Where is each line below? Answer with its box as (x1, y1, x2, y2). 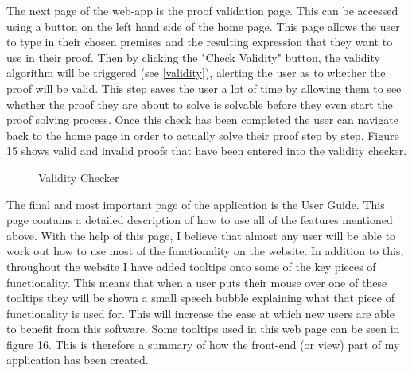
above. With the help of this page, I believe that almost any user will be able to (6, 227, 396, 243)
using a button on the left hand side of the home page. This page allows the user (6, 17, 400, 34)
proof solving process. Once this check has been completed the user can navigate (6, 111, 398, 128)
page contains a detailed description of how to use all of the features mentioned (6, 212, 393, 228)
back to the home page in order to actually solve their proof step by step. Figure (6, 126, 399, 143)
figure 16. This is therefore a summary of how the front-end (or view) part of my (6, 336, 400, 352)
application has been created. (6, 352, 149, 368)
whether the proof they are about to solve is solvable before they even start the (6, 95, 393, 112)
